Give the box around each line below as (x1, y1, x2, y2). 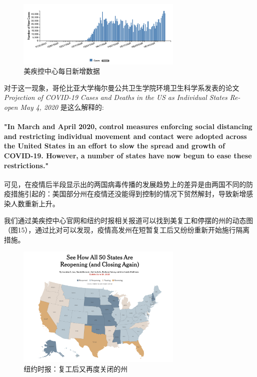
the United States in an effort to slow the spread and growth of (4, 141, 225, 151)
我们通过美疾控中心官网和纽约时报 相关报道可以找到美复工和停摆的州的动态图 (4, 215, 253, 225)
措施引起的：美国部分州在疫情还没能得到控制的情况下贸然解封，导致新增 (10, 188, 246, 199)
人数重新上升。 (10, 198, 59, 208)
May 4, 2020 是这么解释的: (20, 102, 104, 112)
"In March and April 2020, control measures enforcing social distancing (4, 121, 253, 132)
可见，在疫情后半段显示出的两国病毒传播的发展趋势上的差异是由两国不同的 (4, 179, 246, 189)
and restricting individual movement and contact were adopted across (4, 131, 247, 141)
